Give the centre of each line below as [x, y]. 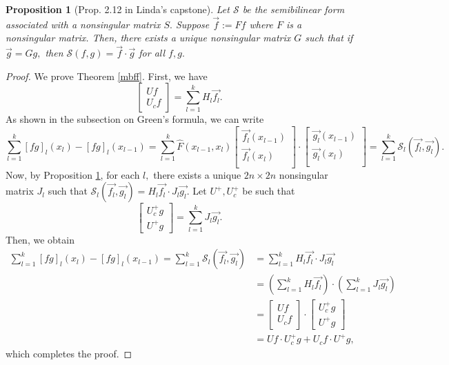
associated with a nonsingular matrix [83, 24]
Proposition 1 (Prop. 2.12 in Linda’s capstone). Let [118, 9]
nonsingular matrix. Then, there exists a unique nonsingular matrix [148, 38]
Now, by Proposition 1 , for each [73, 174]
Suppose [192, 24]
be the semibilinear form [293, 9]
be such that [269, 191]
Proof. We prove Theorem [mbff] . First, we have [107, 76]
